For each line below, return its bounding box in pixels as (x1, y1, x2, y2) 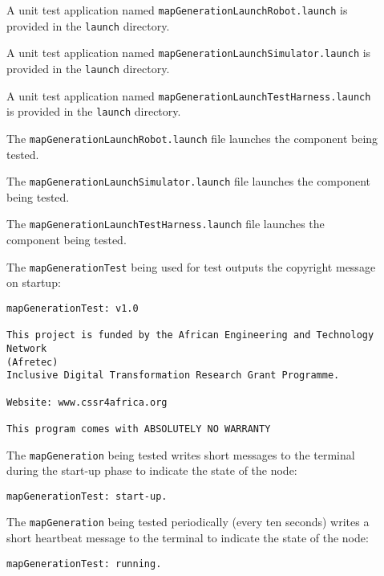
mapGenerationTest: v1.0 (6, 302, 139, 314)
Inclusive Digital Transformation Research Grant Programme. (6, 370, 340, 382)
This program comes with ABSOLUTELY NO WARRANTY (6, 423, 271, 435)
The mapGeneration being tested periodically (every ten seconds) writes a (6, 513, 370, 530)
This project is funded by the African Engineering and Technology (6, 329, 374, 341)
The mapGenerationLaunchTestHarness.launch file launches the (6, 215, 325, 232)
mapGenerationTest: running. (6, 558, 162, 570)
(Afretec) (6, 356, 59, 368)
